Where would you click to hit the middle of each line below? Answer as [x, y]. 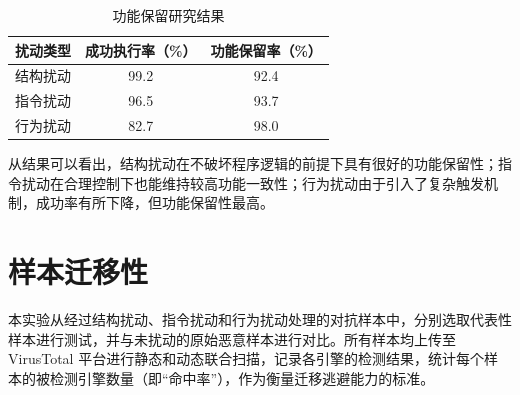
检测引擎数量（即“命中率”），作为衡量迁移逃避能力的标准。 [242, 377]
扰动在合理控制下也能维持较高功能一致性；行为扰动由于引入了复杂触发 [252, 182]
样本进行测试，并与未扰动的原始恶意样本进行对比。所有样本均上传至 [232, 338]
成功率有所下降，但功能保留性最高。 [154, 202]
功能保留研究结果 [168, 15]
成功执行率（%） [141, 49]
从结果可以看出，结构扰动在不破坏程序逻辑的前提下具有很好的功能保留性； [253, 163]
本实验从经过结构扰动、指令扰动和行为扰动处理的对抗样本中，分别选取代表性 [260, 319]
